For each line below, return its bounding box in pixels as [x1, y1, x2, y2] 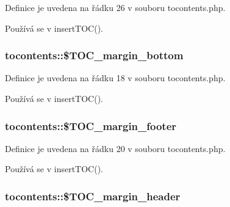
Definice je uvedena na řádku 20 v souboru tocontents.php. [5, 142, 226, 154]
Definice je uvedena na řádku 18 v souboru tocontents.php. [5, 71, 226, 84]
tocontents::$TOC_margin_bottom [5, 48, 184, 63]
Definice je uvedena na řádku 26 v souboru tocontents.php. [5, 1, 226, 13]
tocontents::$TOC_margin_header [5, 188, 181, 203]
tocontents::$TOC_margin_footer [5, 118, 177, 133]
